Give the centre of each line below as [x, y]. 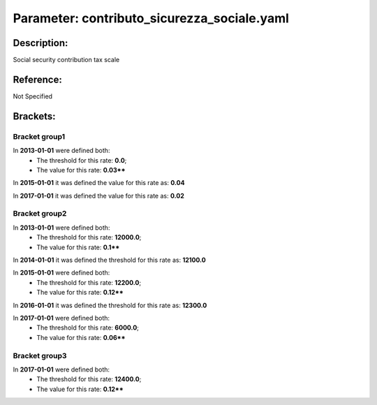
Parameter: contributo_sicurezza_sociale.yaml [151, 18]
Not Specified [32, 96]
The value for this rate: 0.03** [81, 170]
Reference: [37, 79]
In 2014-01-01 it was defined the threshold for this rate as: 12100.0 [109, 260]
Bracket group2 [40, 214]
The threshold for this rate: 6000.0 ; [88, 327]
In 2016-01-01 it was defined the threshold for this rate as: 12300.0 [110, 305]
